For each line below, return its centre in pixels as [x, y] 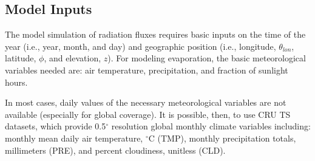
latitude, [21, 58]
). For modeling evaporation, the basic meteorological [207, 58]
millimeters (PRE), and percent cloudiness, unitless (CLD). [115, 150]
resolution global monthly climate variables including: [211, 126]
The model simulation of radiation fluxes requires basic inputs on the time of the [155, 34]
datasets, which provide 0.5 [56, 126]
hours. [16, 82]
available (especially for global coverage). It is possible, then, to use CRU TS [148, 114]
